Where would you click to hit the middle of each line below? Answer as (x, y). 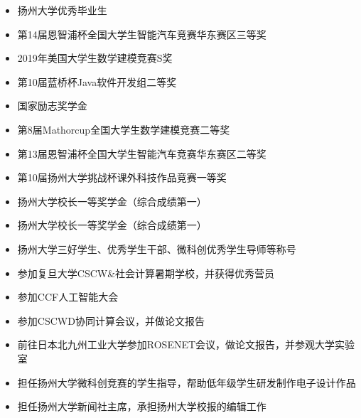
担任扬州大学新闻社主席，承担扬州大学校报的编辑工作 (142, 406)
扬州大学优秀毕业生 (62, 10)
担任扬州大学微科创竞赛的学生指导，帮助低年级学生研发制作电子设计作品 (187, 382)
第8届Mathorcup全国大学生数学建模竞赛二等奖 (124, 129)
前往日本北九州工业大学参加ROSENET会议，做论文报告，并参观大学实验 (186, 344)
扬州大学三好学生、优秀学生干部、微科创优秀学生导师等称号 (157, 248)
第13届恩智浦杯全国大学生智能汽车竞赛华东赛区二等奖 (142, 153)
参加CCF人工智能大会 (68, 297)
